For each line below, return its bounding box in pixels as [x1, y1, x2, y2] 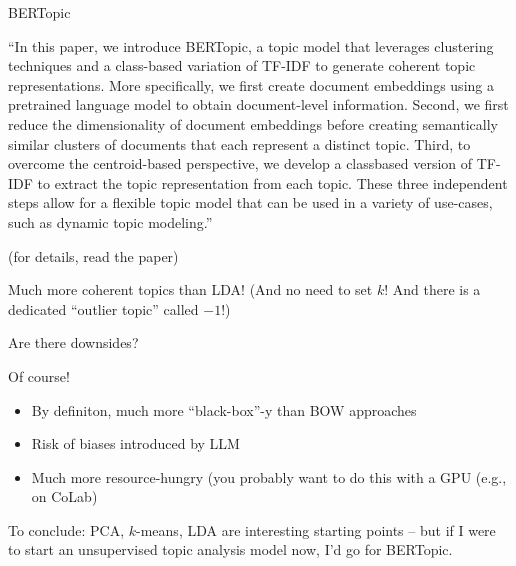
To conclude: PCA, [8, 519, 125, 540]
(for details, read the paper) [8, 245, 179, 266]
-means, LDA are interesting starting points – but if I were [136, 519, 496, 540]
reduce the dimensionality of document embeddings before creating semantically [8, 113, 498, 134]
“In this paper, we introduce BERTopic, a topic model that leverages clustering [8, 35, 494, 56]
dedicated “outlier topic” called [8, 298, 199, 319]
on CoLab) [31, 486, 98, 507]
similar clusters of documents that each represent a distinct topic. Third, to [8, 133, 471, 154]
